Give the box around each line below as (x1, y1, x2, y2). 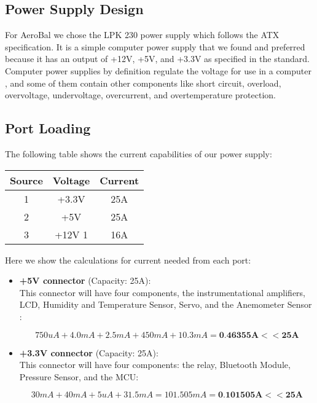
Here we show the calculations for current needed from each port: (5, 253, 251, 266)
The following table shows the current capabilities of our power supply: (5, 147, 272, 160)
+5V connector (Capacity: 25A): (19, 274, 151, 287)
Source (10, 173, 43, 187)
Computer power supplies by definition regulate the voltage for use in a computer (5, 64, 311, 77)
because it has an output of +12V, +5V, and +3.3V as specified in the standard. (5, 52, 310, 65)
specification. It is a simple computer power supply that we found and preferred (5, 40, 305, 53)
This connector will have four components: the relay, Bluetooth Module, (19, 358, 291, 371)
